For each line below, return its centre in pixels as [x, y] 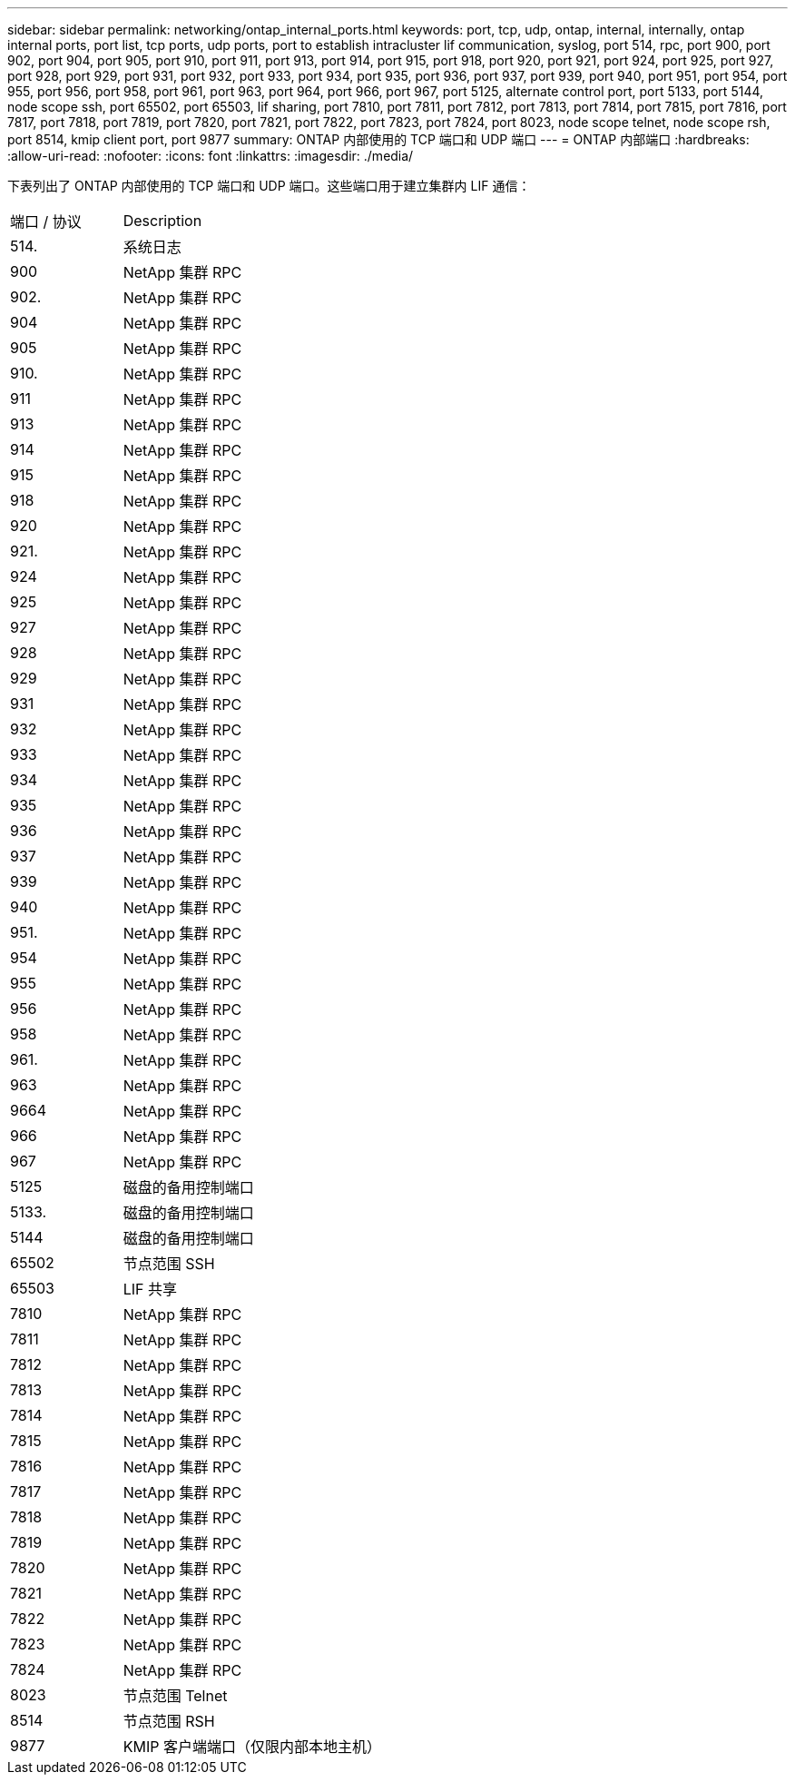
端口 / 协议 [46, 222]
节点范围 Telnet [175, 1696]
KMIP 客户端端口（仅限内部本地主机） [252, 1747]
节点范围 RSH [169, 1721]
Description [162, 221]
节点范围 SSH [169, 1264]
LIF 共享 [150, 1289]
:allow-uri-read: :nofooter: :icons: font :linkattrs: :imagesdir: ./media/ [211, 156]
